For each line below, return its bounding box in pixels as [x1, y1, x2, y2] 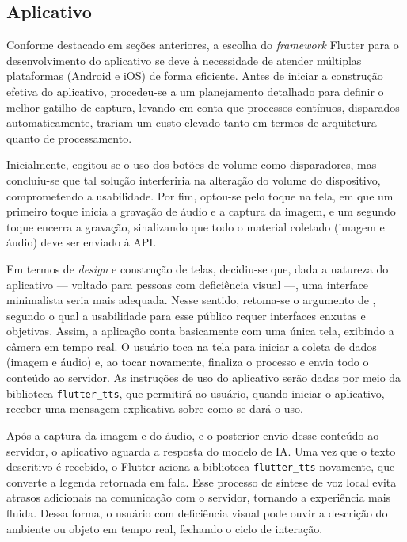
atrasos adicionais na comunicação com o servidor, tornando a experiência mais [6, 489, 391, 506]
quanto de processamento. [6, 129, 132, 146]
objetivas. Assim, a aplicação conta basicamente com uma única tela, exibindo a [6, 323, 394, 339]
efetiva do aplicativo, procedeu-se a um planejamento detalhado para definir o [6, 82, 384, 99]
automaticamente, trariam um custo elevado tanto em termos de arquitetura [6, 114, 377, 131]
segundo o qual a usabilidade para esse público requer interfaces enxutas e [6, 307, 366, 323]
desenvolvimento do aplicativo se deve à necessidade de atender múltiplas [6, 52, 362, 68]
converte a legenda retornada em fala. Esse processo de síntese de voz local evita [6, 473, 397, 490]
